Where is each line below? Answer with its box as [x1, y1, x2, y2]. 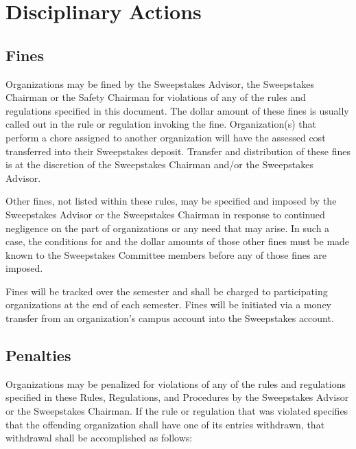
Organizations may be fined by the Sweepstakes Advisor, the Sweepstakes [5, 76, 315, 91]
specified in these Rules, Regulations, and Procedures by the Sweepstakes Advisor [5, 390, 349, 404]
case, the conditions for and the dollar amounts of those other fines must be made [5, 234, 350, 249]
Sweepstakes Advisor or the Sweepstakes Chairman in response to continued [5, 207, 325, 221]
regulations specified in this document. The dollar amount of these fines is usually [5, 103, 349, 117]
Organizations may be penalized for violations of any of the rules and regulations [5, 376, 346, 391]
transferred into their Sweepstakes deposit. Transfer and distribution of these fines [5, 143, 351, 158]
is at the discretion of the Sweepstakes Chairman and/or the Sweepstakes [5, 157, 313, 172]
